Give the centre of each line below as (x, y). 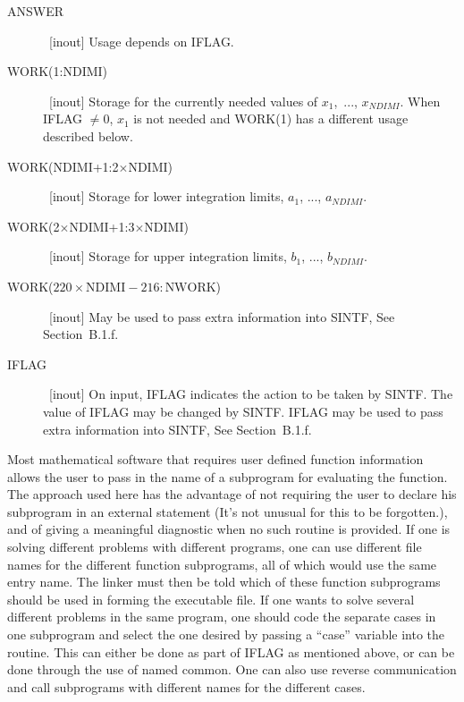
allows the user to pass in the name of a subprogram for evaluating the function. (228, 476)
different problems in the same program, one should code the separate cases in (222, 617)
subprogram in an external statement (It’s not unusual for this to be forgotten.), (228, 511)
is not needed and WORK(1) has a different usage (271, 118)
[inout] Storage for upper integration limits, (168, 256)
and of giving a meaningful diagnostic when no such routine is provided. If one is (229, 529)
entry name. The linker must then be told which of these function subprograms (224, 582)
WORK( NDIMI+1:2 (63, 166)
